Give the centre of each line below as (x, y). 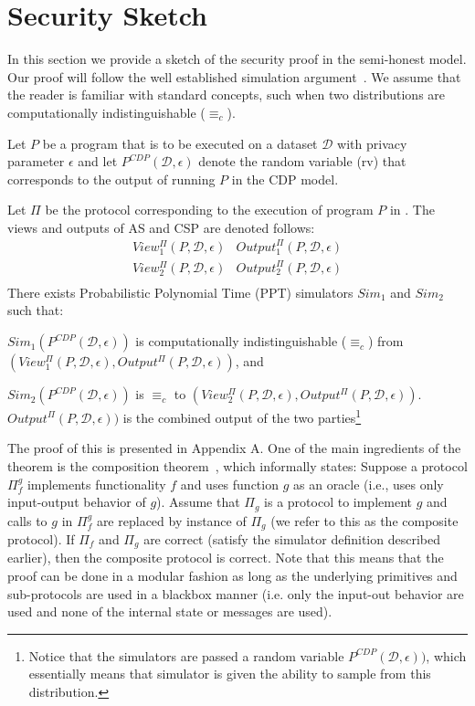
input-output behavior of (77, 502)
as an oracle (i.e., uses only (369, 484)
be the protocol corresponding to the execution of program (209, 210)
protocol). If (41, 539)
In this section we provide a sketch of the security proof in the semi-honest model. (237, 59)
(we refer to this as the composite (364, 520)
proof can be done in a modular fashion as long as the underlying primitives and (232, 576)
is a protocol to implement (338, 502)
